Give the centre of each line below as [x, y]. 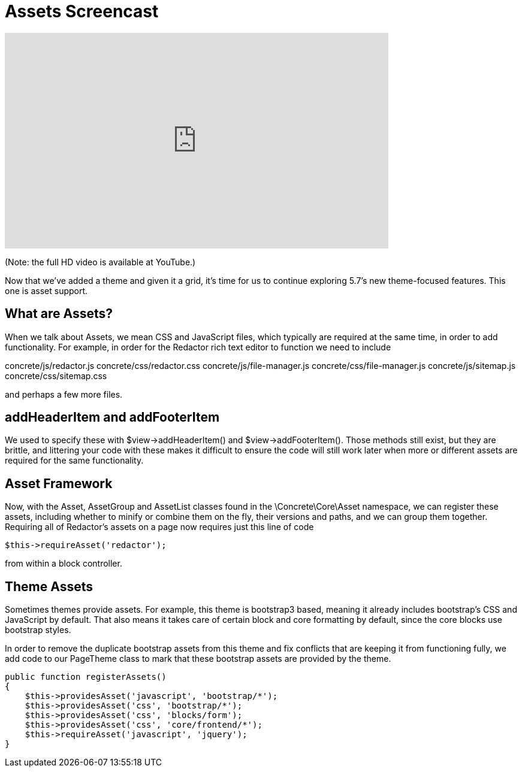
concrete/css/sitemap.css [56, 376]
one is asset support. [46, 290]
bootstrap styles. [38, 630]
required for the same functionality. [74, 461]
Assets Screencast [82, 11]
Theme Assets [49, 586]
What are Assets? [59, 314]
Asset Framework [59, 483]
